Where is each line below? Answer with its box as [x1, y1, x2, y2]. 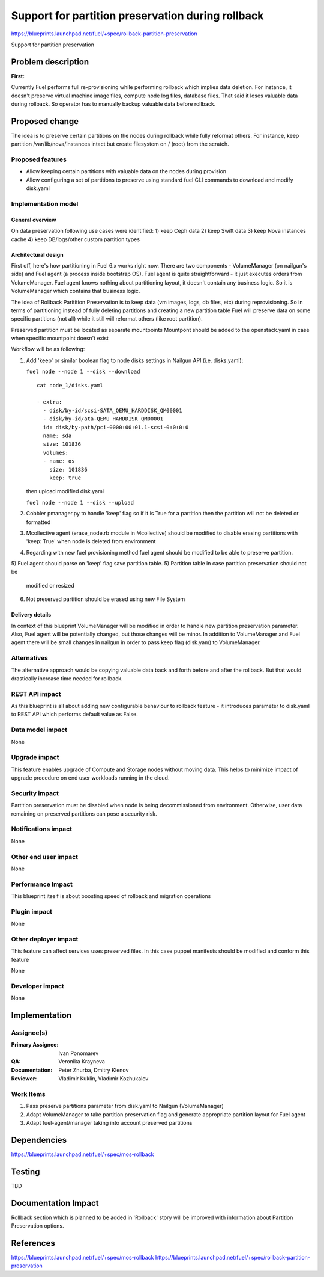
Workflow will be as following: [11, 346, 85, 353]
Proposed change [11, 116, 79, 126]
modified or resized [26, 582, 74, 589]
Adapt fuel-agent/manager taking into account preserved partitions [26, 1119, 193, 1126]
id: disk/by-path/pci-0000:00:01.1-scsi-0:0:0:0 [43, 424, 189, 431]
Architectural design [11, 251, 64, 258]
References [11, 1238, 55, 1248]
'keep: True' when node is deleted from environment [26, 538, 156, 545]
